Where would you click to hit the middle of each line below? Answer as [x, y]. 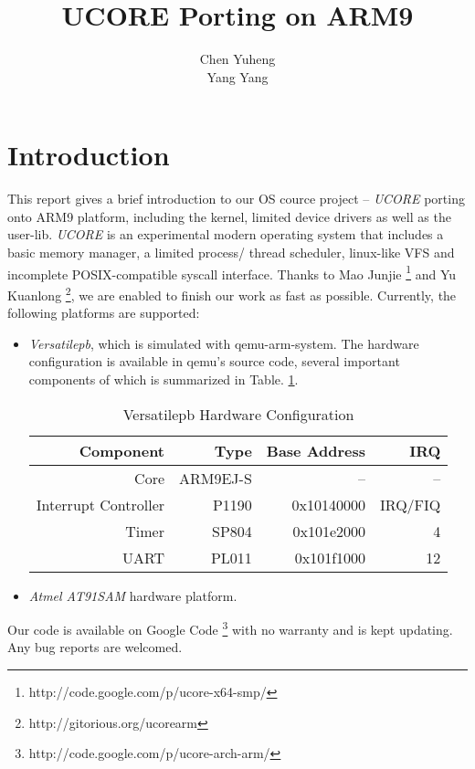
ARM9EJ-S [216, 478]
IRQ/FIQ [411, 504]
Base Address [316, 450]
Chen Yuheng [237, 59]
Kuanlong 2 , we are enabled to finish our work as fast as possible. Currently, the [232, 293]
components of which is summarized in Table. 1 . [164, 379]
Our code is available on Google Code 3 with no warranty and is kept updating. [230, 628]
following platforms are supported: [104, 313]
